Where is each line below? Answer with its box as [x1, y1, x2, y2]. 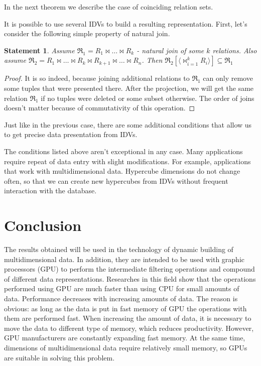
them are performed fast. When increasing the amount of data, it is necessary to [4, 313, 251, 323]
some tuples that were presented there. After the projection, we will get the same [4, 82, 254, 93]
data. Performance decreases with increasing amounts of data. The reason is [4, 293, 238, 303]
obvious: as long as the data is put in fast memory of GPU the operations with [4, 303, 247, 313]
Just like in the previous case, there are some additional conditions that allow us [4, 119, 252, 130]
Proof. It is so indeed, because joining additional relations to [4, 73, 190, 83]
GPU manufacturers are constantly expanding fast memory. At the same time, [4, 332, 245, 343]
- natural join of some [137, 45, 204, 55]
